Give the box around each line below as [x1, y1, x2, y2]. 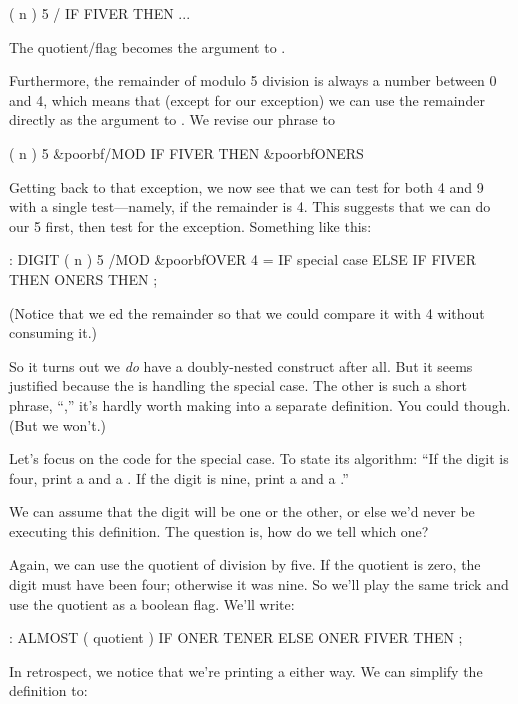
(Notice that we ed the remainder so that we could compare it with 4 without [9, 302, 485, 323]
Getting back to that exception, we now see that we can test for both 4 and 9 [9, 176, 484, 197]
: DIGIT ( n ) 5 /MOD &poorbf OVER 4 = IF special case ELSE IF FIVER [9, 249, 476, 270]
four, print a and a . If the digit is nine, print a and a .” [9, 467, 349, 488]
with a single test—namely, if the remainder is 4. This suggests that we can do [9, 196, 491, 217]
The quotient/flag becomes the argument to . [9, 36, 286, 57]
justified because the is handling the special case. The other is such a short [9, 375, 467, 396]
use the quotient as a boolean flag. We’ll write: [9, 593, 295, 614]
